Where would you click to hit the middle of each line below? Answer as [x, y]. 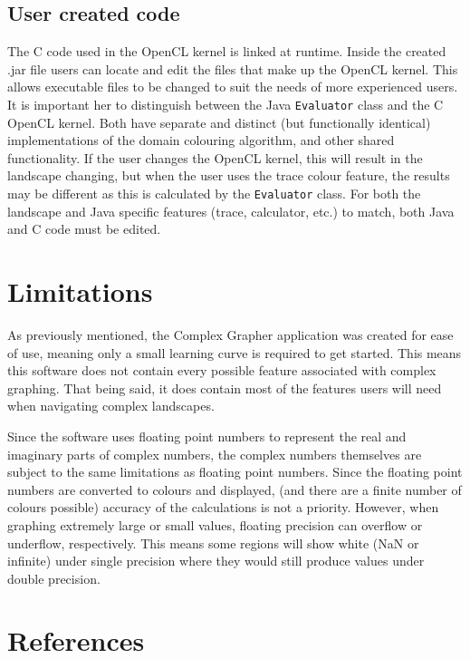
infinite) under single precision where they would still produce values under [216, 561]
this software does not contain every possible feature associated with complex [222, 370]
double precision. [54, 578]
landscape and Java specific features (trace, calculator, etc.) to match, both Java [231, 211]
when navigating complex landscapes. [111, 406]
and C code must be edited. [84, 229]
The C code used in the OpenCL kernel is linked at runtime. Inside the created [227, 51]
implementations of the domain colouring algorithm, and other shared [201, 140]
